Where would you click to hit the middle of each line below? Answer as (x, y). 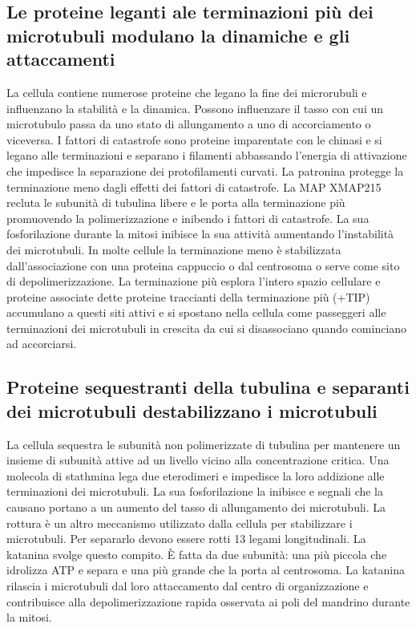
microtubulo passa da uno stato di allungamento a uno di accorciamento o (189, 124)
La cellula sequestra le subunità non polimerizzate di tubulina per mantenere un (204, 444)
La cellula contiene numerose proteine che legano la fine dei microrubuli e (187, 92)
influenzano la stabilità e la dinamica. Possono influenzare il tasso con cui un (195, 108)
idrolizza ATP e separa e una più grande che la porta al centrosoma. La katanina (206, 570)
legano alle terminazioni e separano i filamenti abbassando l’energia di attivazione (207, 155)
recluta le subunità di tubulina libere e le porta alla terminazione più (176, 203)
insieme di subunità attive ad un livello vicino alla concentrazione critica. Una (198, 460)
